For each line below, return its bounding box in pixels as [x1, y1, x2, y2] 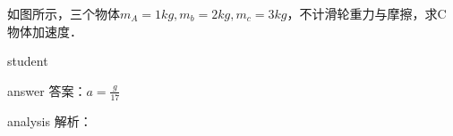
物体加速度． [7, 21, 82, 40]
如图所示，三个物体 [7, 4, 120, 22]
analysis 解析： [7, 111, 92, 130]
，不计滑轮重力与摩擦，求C [286, 4, 447, 22]
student [7, 52, 48, 70]
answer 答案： [7, 81, 87, 100]
